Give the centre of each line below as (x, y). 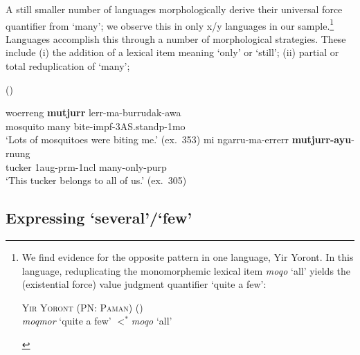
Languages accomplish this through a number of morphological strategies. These (176, 38)
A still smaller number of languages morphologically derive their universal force (174, 9)
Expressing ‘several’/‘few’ (99, 218)
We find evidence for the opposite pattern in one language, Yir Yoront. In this (188, 256)
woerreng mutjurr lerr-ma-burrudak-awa (93, 112)
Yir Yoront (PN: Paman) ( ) (82, 307)
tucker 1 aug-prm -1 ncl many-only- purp (86, 166)
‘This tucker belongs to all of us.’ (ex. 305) (96, 180)
